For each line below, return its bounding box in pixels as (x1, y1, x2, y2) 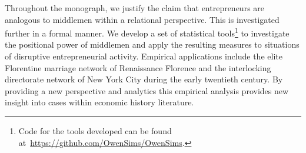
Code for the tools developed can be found (18, 125, 172, 137)
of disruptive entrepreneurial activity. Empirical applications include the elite (5, 50, 282, 62)
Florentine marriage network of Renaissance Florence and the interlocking (5, 61, 271, 74)
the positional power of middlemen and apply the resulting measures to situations (5, 38, 300, 51)
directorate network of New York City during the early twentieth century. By (5, 73, 283, 85)
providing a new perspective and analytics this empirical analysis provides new (5, 84, 289, 97)
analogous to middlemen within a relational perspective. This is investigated (5, 13, 280, 25)
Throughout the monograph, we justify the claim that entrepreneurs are (5, 2, 265, 14)
